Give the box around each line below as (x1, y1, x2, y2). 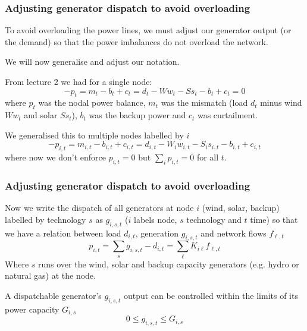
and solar (24, 109, 58, 121)
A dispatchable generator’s (5, 289, 102, 301)
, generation (135, 226, 179, 239)
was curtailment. (197, 109, 258, 121)
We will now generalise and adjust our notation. (5, 55, 180, 68)
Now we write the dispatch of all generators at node (5, 201, 194, 214)
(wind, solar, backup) (202, 201, 280, 214)
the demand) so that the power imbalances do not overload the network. (5, 35, 268, 48)
